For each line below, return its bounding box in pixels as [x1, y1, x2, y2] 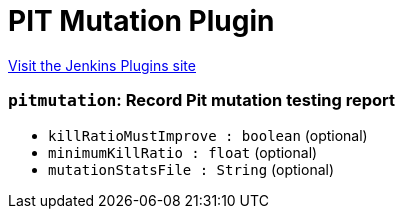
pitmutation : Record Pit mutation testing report [8, 90, 396, 111]
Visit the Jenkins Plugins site [8, 56, 196, 74]
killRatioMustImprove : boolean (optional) [48, 126, 368, 144]
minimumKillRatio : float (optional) [48, 143, 318, 161]
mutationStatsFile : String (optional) [48, 160, 335, 178]
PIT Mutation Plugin [8, 4, 275, 38]
